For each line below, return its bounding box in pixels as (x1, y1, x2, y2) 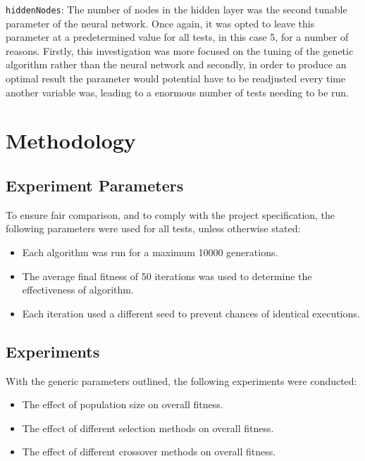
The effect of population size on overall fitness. (22, 397, 223, 412)
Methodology (6, 126, 136, 155)
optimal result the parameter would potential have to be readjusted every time (6, 71, 346, 86)
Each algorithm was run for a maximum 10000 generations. (22, 244, 278, 259)
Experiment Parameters (6, 174, 184, 196)
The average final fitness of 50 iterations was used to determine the (22, 268, 312, 283)
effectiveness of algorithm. (22, 282, 134, 297)
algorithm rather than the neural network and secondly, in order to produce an (6, 57, 347, 72)
